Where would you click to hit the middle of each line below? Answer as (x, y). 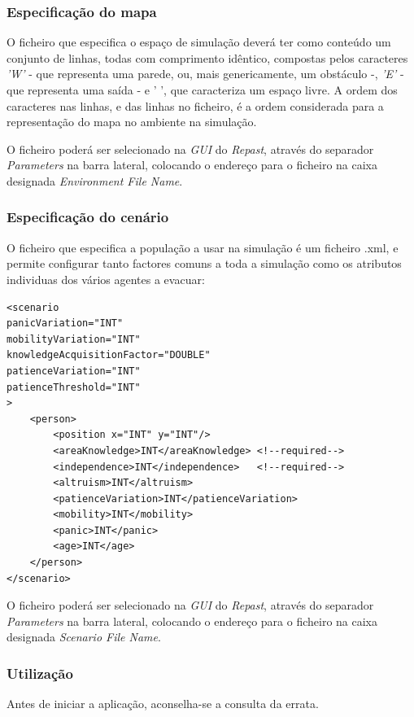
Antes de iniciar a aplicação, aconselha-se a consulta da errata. (163, 704)
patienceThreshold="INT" (74, 387)
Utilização (40, 673)
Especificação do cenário (88, 217)
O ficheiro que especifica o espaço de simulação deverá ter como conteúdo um (199, 42)
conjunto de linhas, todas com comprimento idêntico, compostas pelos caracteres (207, 57)
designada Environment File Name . (95, 180)
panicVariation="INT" (65, 324)
